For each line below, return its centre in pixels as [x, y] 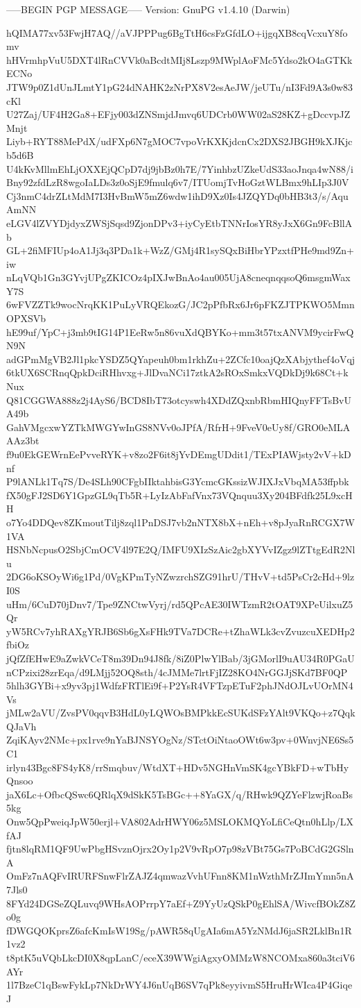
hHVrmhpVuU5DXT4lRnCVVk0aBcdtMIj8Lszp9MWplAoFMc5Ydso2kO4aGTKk [179, 59]
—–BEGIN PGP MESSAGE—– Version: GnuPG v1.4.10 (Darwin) [148, 9]
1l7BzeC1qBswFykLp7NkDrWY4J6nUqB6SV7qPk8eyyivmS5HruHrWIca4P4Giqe [179, 985]
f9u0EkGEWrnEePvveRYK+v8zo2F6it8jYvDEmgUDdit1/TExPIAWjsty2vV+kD [179, 454]
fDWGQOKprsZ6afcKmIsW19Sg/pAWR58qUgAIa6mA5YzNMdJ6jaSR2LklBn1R [179, 930]
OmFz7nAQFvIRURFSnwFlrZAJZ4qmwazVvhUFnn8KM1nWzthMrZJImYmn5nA [180, 876]
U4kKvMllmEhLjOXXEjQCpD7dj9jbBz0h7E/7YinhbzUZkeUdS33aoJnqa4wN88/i [180, 168]
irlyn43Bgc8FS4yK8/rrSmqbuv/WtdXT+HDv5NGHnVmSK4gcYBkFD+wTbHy [178, 767]
